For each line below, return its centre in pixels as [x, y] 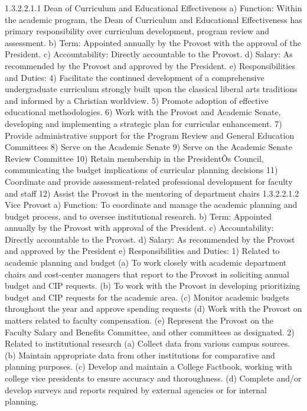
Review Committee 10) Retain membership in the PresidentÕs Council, [134, 158]
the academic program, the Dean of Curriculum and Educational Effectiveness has [153, 19]
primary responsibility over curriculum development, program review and [137, 31]
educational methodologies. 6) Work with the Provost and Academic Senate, [143, 112]
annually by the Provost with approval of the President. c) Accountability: [139, 228]
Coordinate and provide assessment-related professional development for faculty [149, 181]
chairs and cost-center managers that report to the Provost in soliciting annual [147, 274]
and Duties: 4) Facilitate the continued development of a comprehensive [135, 77]
